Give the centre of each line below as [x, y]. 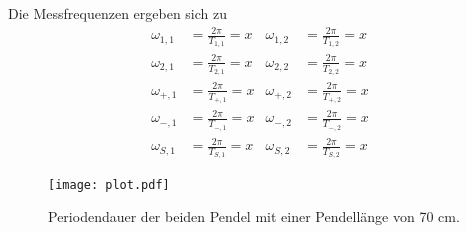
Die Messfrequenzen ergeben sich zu [118, 13]
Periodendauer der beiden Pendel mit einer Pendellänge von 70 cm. [254, 216]
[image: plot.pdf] [109, 184]
